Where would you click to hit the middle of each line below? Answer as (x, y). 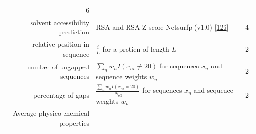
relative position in (61, 44)
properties (74, 123)
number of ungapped (58, 66)
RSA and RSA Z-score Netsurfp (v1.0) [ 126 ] (162, 27)
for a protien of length (136, 49)
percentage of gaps (61, 95)
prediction (74, 32)
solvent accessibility (60, 22)
